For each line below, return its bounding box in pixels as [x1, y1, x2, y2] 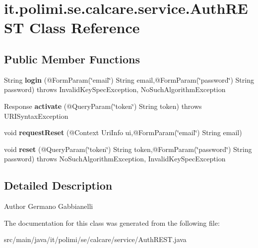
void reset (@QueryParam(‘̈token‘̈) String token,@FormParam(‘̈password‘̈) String [4, 144, 252, 154]
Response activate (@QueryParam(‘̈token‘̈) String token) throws [4, 100, 202, 111]
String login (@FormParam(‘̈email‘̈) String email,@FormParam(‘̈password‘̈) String [4, 74, 254, 85]
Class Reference [29, 17, 140, 38]
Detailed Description [4, 178, 113, 193]
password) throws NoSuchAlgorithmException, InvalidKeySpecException [4, 153, 226, 164]
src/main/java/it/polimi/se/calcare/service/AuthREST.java [4, 234, 187, 245]
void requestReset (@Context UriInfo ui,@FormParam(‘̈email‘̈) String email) [4, 127, 242, 138]
